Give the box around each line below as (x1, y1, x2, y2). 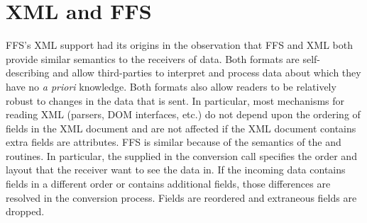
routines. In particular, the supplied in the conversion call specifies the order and (6, 148, 357, 163)
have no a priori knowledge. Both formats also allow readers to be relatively (6, 79, 336, 93)
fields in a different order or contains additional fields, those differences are (6, 176, 331, 191)
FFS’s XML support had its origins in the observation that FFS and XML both (6, 38, 354, 52)
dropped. (6, 204, 45, 219)
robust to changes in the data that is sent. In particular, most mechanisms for (6, 93, 345, 108)
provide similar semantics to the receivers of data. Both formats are (6, 51, 300, 66)
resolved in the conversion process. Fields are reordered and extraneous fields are (6, 190, 357, 205)
